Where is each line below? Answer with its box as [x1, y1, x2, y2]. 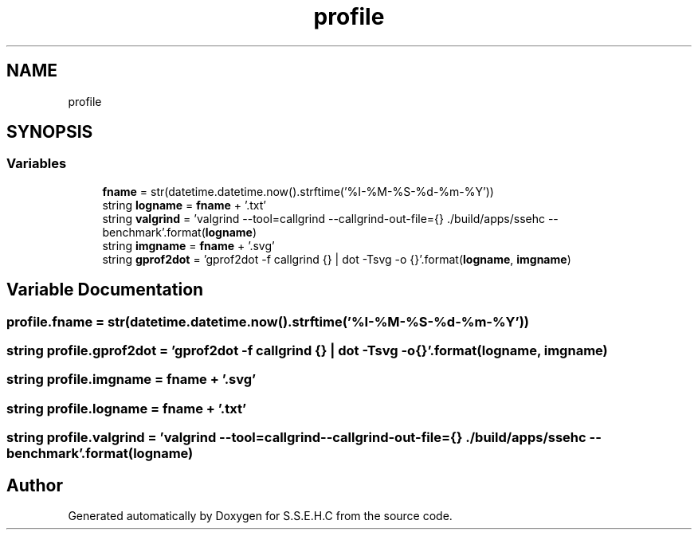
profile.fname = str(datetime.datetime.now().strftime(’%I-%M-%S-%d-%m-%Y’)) [6, 313, 529, 330]
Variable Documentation [6, 280, 204, 300]
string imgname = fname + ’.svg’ [102, 238, 275, 252]
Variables [6, 155, 67, 172]
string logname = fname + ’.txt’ [102, 198, 266, 212]
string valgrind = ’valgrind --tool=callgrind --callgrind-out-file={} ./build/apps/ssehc [102, 211, 545, 225]
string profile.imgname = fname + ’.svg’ [6, 371, 257, 388]
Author [6, 475, 63, 495]
